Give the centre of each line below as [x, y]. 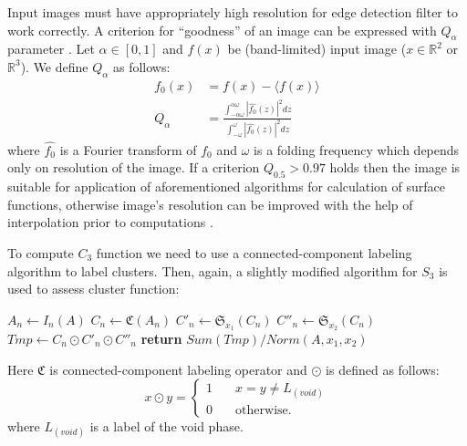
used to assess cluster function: [93, 289]
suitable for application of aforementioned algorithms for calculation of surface [226, 187]
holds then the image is [395, 167]
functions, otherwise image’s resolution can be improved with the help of [210, 204]
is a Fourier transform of [128, 149]
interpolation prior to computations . [110, 222]
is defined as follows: [383, 369]
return [161, 338]
